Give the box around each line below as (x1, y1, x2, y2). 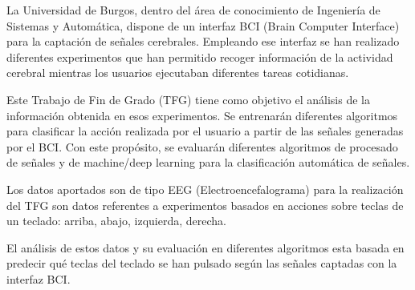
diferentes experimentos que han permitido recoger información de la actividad (6, 48, 393, 65)
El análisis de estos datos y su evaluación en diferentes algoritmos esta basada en (6, 239, 405, 256)
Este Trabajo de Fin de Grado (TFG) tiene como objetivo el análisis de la (6, 91, 370, 107)
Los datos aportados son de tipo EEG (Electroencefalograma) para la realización (6, 180, 404, 197)
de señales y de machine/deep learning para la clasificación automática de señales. (6, 154, 410, 171)
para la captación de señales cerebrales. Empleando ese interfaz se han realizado (6, 33, 400, 50)
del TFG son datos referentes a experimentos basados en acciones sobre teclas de (6, 196, 404, 213)
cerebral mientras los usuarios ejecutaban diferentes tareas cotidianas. (6, 64, 349, 81)
